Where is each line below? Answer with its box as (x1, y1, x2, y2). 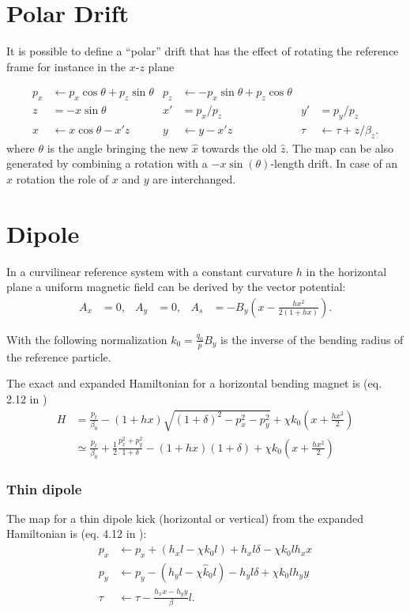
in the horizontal (306, 263, 387, 279)
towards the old (201, 139, 277, 156)
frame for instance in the (6, 58, 126, 74)
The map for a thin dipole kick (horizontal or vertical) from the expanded (6, 509, 364, 526)
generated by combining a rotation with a (6, 155, 208, 172)
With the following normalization (6, 331, 167, 347)
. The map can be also (285, 139, 394, 156)
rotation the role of (16, 170, 109, 187)
